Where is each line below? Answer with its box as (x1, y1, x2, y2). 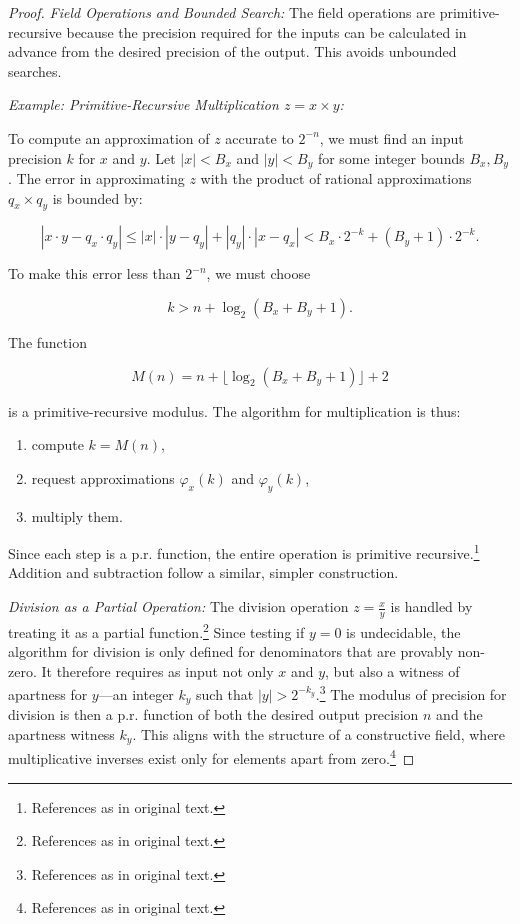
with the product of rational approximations (200, 168, 472, 189)
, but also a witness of (325, 660, 460, 681)
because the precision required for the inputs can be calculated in (66, 21, 467, 42)
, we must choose (206, 263, 311, 284)
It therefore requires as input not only (41, 660, 274, 681)
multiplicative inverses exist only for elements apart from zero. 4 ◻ (8, 745, 415, 769)
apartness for (8, 683, 88, 704)
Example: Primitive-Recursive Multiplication (8, 94, 279, 115)
